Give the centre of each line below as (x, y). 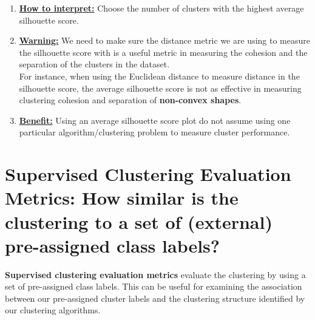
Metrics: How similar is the (122, 198)
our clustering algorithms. (53, 310)
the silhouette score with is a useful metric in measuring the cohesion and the (163, 52)
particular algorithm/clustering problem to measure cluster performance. (154, 132)
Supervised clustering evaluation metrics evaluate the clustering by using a (155, 274)
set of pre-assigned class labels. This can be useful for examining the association (154, 286)
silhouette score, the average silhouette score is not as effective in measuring (160, 88)
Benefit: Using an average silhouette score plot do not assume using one (155, 120)
